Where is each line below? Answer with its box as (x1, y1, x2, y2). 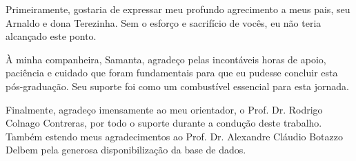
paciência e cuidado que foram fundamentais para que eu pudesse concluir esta (6, 65, 338, 80)
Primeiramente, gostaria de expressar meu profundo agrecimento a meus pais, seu (6, 2, 350, 16)
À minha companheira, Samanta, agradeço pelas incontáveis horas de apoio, (6, 52, 326, 66)
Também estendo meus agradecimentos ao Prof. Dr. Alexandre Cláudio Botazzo (6, 129, 343, 143)
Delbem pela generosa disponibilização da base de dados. (6, 142, 246, 157)
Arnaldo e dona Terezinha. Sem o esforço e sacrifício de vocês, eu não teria (6, 15, 322, 30)
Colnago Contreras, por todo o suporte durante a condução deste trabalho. (6, 116, 322, 130)
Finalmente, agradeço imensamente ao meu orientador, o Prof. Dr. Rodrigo (6, 102, 323, 116)
